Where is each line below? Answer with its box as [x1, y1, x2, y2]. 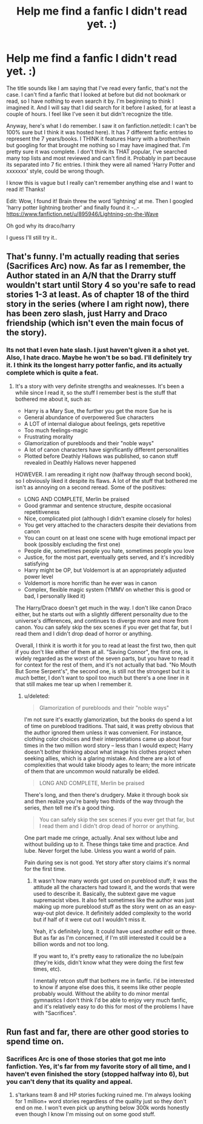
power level [24, 573, 53, 580]
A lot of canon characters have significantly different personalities [24, 446, 189, 453]
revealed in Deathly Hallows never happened [24, 459, 136, 466]
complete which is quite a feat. [6, 369, 99, 377]
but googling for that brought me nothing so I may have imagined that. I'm [6, 141, 190, 148]
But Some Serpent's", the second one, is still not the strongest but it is [15, 667, 190, 675]
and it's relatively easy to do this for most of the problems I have [33, 1002, 194, 1010]
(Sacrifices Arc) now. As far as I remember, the [6, 261, 186, 271]
